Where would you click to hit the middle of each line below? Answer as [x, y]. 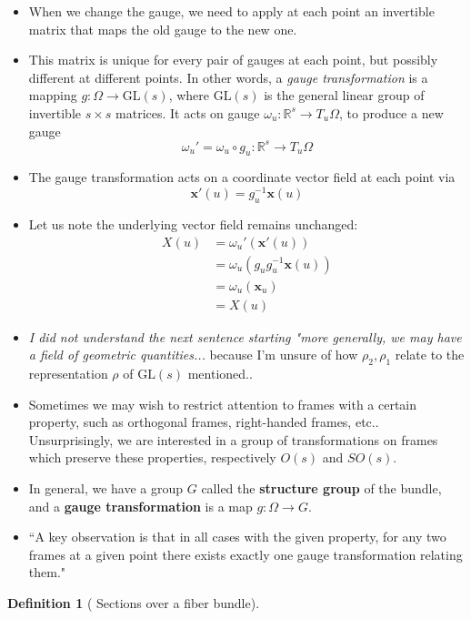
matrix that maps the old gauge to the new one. [163, 29]
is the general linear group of [344, 95]
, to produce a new [391, 112]
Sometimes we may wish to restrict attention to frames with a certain [223, 404]
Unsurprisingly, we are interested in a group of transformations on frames [233, 439]
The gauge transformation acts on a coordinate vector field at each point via [242, 177]
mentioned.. [220, 374]
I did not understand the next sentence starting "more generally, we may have [245, 336]
